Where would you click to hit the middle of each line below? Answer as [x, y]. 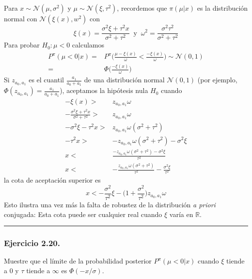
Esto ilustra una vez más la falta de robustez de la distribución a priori [110, 204]
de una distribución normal [124, 80]
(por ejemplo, [217, 80]
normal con [21, 18]
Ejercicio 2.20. [32, 243]
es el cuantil [46, 80]
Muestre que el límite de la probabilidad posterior [78, 261]
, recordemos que [142, 8]
